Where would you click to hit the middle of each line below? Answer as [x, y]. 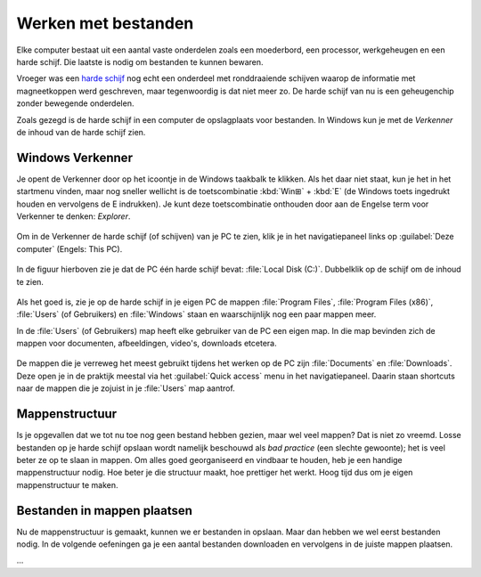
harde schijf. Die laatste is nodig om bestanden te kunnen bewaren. [140, 61]
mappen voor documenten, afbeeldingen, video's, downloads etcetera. [147, 344]
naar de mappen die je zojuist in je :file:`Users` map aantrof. [126, 388]
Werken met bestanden [105, 23]
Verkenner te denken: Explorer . [73, 216]
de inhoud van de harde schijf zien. [81, 132]
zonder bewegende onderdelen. [75, 103]
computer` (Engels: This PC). [69, 248]
